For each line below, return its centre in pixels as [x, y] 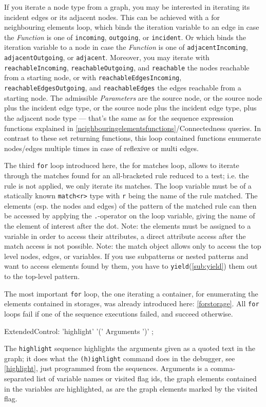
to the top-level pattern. [42, 276]
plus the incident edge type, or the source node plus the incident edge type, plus [130, 108]
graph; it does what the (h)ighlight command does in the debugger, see [120, 358]
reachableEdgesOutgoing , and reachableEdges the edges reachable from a [123, 88]
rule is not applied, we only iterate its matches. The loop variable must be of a [128, 185]
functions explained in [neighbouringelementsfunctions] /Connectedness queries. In [132, 128]
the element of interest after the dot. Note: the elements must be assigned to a [128, 226]
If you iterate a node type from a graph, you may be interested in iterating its [127, 7]
